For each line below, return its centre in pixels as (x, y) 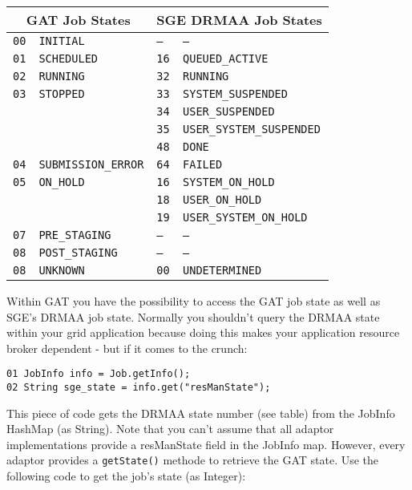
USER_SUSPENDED (229, 111)
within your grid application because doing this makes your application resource (203, 332)
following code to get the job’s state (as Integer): (126, 476)
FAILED (203, 164)
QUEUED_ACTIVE (226, 59)
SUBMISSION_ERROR (91, 164)
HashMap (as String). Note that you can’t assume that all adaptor (170, 429)
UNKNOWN (62, 270)
